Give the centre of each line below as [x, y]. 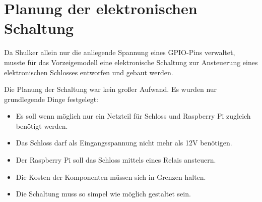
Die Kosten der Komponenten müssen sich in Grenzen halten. [111, 176]
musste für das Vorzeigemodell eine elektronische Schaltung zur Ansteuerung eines [131, 62]
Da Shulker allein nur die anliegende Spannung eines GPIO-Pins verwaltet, [120, 52]
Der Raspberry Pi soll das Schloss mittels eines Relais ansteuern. [116, 160]
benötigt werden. [42, 125]
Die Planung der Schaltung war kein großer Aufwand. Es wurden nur [111, 89]
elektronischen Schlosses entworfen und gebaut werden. [89, 72]
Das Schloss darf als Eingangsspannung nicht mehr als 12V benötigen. [124, 143]
